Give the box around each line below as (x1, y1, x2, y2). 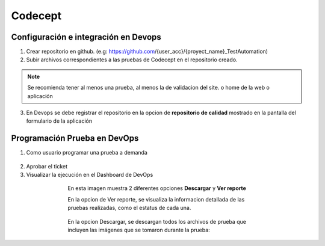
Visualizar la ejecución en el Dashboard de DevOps (26, 171, 153, 179)
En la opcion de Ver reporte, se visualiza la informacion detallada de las (67, 195, 245, 203)
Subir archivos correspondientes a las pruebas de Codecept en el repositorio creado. (26, 56, 238, 63)
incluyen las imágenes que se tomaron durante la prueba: (67, 226, 210, 234)
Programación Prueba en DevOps (11, 133, 139, 144)
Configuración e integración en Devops (11, 32, 162, 42)
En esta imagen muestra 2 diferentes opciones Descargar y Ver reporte (67, 185, 247, 192)
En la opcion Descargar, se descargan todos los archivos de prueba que (67, 218, 247, 225)
